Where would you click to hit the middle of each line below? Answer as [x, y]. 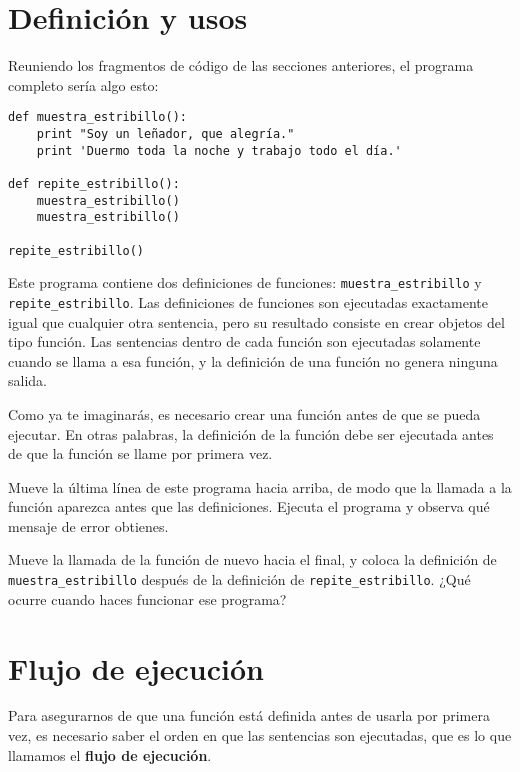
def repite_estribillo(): [94, 183]
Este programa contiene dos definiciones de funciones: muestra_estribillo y [245, 282]
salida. [27, 380]
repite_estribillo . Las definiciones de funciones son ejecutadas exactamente [248, 301]
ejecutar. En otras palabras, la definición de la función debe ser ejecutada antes [251, 433]
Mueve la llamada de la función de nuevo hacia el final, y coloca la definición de [252, 559]
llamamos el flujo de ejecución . [110, 754]
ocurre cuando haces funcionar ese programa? [147, 598]
